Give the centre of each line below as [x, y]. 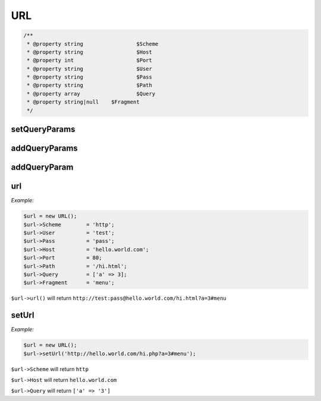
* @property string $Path [90, 85]
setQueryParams [43, 129]
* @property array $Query [91, 93]
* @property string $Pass [90, 77]
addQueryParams [45, 148]
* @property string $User [90, 69]
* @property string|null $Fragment [83, 102]
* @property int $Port [90, 60]
